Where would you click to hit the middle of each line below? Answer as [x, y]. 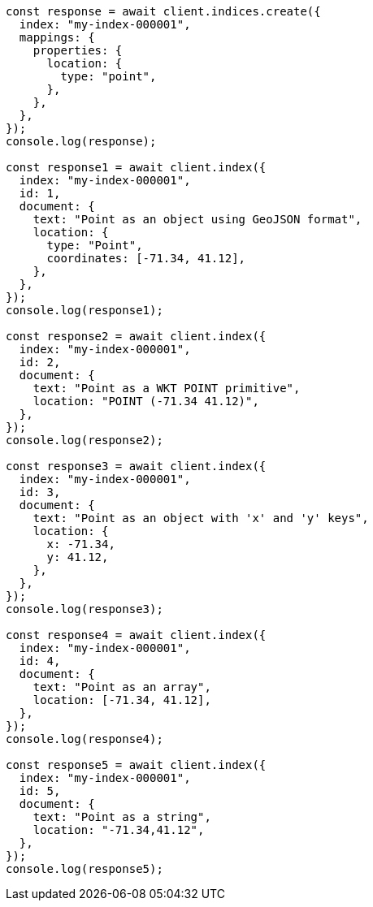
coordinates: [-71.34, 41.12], [146, 258]
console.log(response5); [85, 869]
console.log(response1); [85, 310]
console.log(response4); [85, 739]
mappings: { [57, 37]
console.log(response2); [85, 440]
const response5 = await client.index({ [136, 765]
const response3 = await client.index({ [136, 466]
